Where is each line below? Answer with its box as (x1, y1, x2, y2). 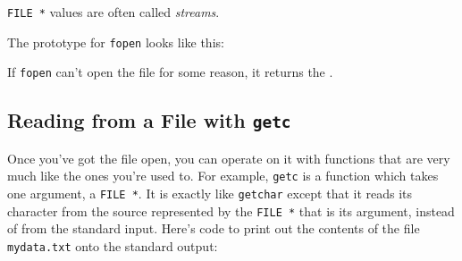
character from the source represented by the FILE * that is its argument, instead (7, 201, 455, 220)
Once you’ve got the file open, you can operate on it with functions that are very (7, 148, 450, 167)
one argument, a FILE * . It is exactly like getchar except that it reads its (7, 184, 413, 202)
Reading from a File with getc (7, 106, 291, 134)
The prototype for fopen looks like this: (7, 32, 224, 51)
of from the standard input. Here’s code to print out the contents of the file (7, 219, 420, 238)
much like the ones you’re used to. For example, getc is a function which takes (7, 166, 439, 185)
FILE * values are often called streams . (7, 3, 220, 21)
